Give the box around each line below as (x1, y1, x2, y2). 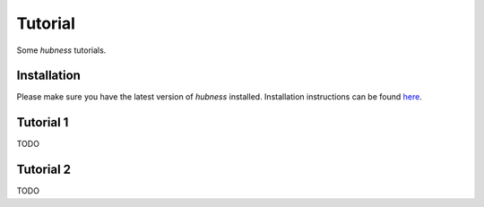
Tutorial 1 (16, 115, 69, 130)
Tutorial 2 (16, 162, 72, 177)
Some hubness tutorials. (16, 45, 107, 56)
